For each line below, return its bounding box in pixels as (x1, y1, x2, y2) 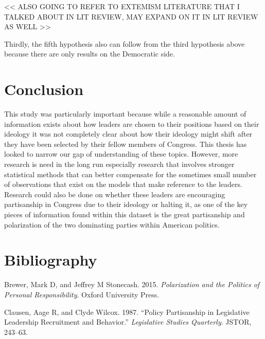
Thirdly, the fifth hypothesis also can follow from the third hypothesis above (4, 38, 245, 49)
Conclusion (4, 79, 84, 100)
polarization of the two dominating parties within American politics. (4, 219, 220, 230)
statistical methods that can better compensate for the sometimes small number (4, 168, 257, 179)
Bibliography (4, 249, 97, 270)
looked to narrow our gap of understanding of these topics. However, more (4, 148, 238, 159)
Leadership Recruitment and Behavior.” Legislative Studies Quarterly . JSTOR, (4, 316, 252, 327)
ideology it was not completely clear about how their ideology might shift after (4, 128, 253, 139)
